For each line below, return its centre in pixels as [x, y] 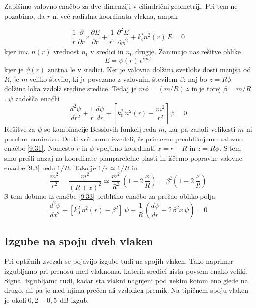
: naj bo [195, 79]
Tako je [85, 167]
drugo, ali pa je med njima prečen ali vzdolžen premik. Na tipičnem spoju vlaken [127, 290]
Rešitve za [20, 129]
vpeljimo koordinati [126, 148]
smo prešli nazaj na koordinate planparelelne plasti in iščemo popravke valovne [123, 157]
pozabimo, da [25, 15]
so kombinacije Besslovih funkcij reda [100, 129]
